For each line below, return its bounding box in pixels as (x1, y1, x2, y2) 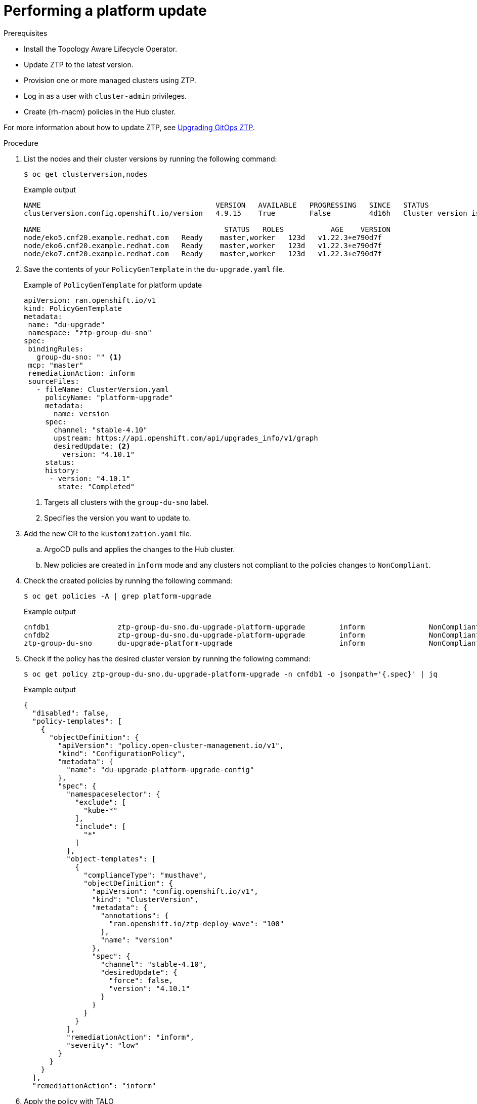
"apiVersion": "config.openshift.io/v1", (92, 887, 258, 895)
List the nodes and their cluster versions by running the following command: (24, 154, 277, 163)
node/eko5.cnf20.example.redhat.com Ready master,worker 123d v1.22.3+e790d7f (24, 233, 382, 242)
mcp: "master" (28, 361, 84, 369)
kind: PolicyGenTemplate (24, 304, 122, 312)
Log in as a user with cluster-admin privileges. (24, 91, 187, 100)
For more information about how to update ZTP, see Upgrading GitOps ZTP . (4, 123, 255, 132)
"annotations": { (100, 911, 169, 920)
